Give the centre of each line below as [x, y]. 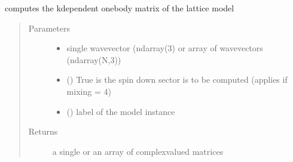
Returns [43, 131]
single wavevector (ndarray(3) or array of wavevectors [165, 48]
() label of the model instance [121, 111]
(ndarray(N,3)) [94, 59]
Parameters [49, 28]
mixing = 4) [89, 91]
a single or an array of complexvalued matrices [138, 151]
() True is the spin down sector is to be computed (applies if [177, 80]
